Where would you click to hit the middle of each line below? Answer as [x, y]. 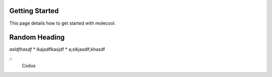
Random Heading [37, 37]
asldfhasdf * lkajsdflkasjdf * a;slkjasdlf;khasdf [57, 49]
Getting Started [34, 11]
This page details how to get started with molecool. [62, 23]
